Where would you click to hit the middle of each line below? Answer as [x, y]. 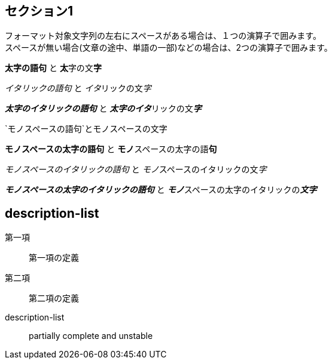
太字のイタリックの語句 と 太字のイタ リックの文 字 [103, 109]
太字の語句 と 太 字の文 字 [53, 68]
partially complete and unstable [91, 336]
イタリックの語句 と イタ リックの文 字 [78, 88]
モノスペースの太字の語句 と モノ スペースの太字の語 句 [111, 149]
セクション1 [39, 11]
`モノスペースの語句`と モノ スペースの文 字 [86, 129]
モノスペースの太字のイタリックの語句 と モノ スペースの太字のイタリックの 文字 [161, 190]
